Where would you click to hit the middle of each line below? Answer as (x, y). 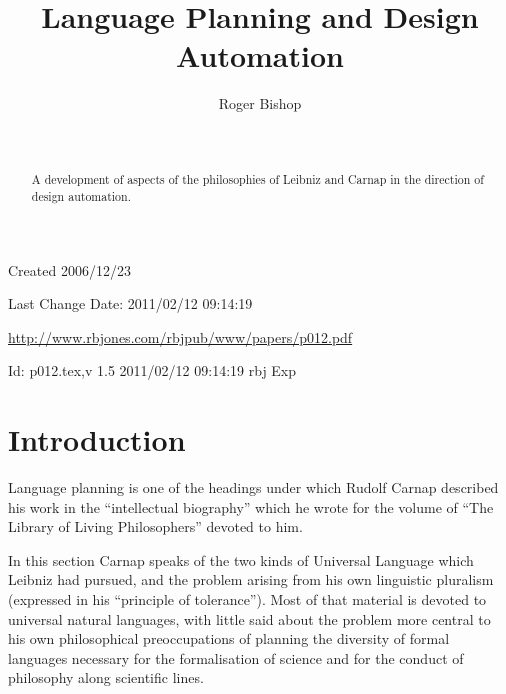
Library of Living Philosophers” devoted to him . (155, 526)
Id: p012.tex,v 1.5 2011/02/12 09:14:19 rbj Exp (152, 370)
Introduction (97, 439)
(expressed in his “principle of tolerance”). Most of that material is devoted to (247, 599)
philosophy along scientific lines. (106, 677)
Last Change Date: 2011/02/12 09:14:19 (130, 303)
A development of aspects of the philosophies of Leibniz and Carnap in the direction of (257, 179)
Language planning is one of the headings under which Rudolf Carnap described (253, 487)
